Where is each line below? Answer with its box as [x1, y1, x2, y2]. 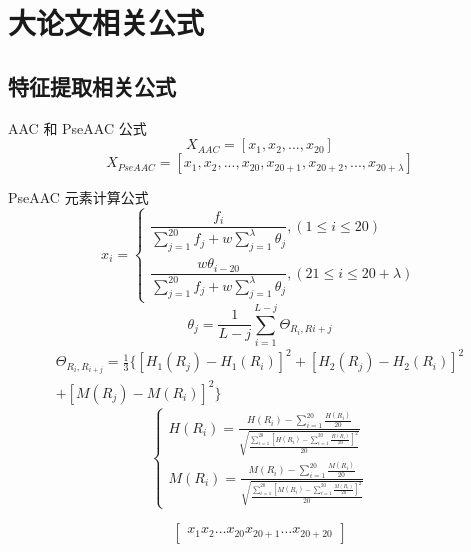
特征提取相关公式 [8, 70, 176, 101]
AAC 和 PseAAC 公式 [8, 117, 147, 138]
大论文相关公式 [8, 2, 205, 43]
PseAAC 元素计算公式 [8, 187, 149, 208]
